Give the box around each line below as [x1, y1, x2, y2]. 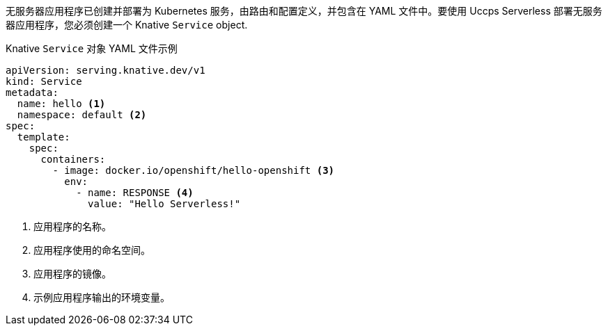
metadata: [6, 87, 59, 98]
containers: [40, 154, 106, 165]
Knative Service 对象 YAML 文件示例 [6, 42, 178, 54]
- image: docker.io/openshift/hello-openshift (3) [52, 165, 335, 176]
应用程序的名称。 [33, 220, 111, 232]
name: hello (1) [17, 98, 106, 109]
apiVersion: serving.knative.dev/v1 [6, 65, 205, 76]
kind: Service [6, 76, 82, 87]
